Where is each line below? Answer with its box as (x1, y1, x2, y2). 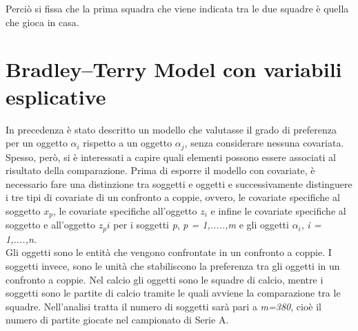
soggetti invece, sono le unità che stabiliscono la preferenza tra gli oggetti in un (6, 259, 340, 273)
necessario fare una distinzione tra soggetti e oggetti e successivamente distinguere (6, 176, 352, 191)
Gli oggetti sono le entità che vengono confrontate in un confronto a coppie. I (6, 245, 332, 259)
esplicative (6, 82, 106, 110)
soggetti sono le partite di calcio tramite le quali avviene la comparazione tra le (6, 286, 341, 300)
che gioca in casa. (6, 14, 79, 29)
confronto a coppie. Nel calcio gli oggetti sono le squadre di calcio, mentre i (6, 272, 324, 286)
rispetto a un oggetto (83, 136, 172, 150)
